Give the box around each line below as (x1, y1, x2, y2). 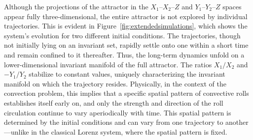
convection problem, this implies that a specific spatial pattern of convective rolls (4, 88, 249, 98)
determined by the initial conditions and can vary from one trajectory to (4, 117, 223, 127)
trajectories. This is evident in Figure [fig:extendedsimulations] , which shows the (4, 21, 248, 31)
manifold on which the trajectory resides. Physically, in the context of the (4, 78, 226, 88)
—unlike (4, 126, 29, 137)
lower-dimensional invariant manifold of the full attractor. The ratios (4, 59, 212, 69)
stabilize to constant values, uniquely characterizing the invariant (29, 69, 225, 79)
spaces (222, 1, 242, 11)
